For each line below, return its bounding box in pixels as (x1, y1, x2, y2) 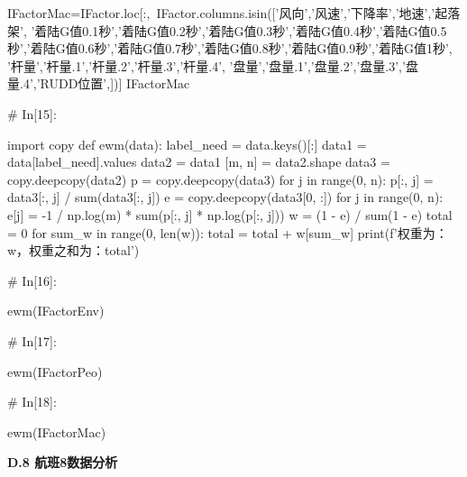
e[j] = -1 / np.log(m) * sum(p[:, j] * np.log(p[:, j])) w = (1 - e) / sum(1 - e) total (7, 205, 453, 224)
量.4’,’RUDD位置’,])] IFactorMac (7, 74, 190, 93)
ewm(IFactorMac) (7, 422, 106, 441)
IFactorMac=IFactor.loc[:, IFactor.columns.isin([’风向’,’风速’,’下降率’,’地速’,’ (7, 4, 435, 22)
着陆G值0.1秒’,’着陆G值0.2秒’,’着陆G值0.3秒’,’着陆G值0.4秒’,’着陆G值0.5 (34, 21, 447, 40)
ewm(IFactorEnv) (7, 301, 105, 320)
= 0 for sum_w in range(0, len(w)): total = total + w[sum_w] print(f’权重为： (7, 223, 448, 242)
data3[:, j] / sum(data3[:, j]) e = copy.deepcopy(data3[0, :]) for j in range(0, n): (7, 188, 444, 206)
